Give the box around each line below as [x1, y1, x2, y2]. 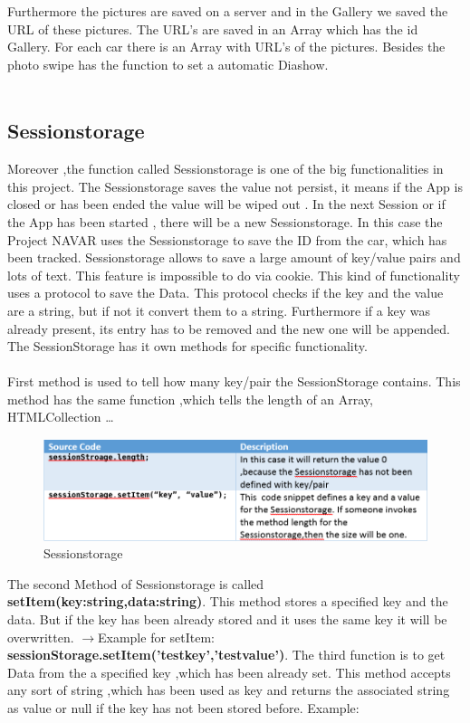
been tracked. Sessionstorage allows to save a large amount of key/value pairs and [7, 248, 461, 267]
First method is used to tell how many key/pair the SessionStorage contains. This [7, 372, 461, 391]
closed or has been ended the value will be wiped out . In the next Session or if [7, 195, 446, 214]
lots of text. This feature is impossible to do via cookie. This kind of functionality [7, 265, 460, 284]
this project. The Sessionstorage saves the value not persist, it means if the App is [7, 176, 463, 195]
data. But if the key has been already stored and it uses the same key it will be [7, 609, 447, 628]
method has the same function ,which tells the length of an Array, [7, 389, 373, 408]
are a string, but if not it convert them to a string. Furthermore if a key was [7, 300, 430, 319]
